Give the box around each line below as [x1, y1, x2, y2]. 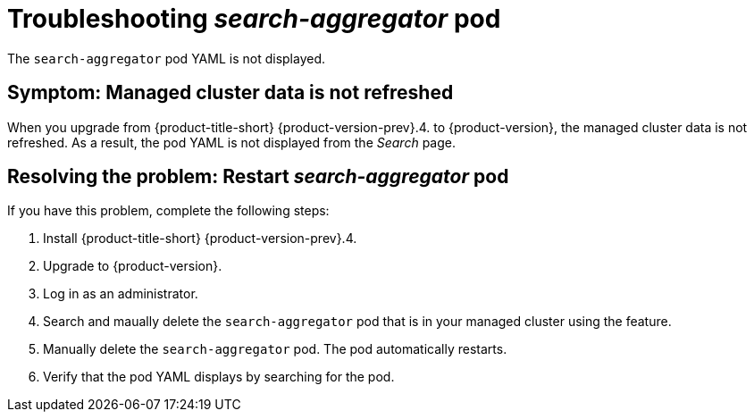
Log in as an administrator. [43, 286, 198, 302]
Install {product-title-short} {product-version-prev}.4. [43, 230, 357, 247]
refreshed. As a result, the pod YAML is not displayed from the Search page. [7, 134, 456, 150]
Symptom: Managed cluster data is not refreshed [7, 81, 454, 105]
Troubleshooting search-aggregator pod [7, 4, 501, 34]
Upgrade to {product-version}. [43, 258, 222, 274]
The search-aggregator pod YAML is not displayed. [7, 50, 325, 66]
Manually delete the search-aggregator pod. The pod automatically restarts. [43, 341, 507, 357]
